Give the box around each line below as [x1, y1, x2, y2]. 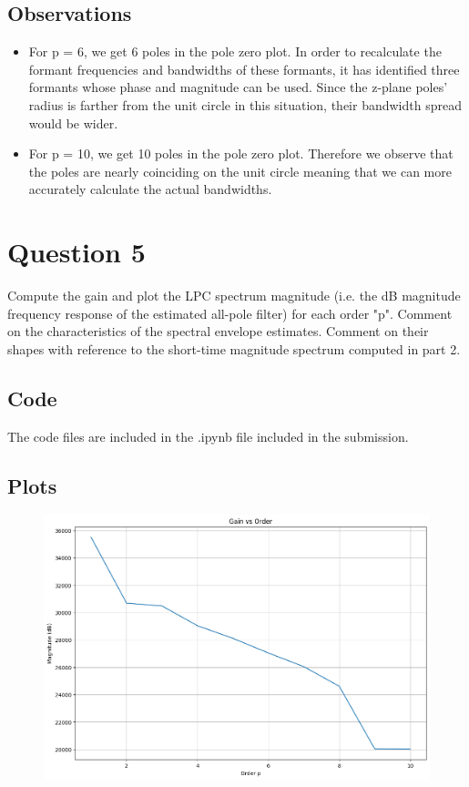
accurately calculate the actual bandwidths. [28, 179, 272, 199]
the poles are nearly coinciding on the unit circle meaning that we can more [28, 161, 452, 180]
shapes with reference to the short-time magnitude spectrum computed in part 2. [7, 339, 461, 358]
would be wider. [28, 113, 118, 132]
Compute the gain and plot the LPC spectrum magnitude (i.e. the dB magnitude [7, 286, 461, 305]
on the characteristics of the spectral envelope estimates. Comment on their [7, 322, 429, 341]
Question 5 [7, 233, 146, 271]
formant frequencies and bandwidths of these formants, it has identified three [28, 59, 460, 78]
